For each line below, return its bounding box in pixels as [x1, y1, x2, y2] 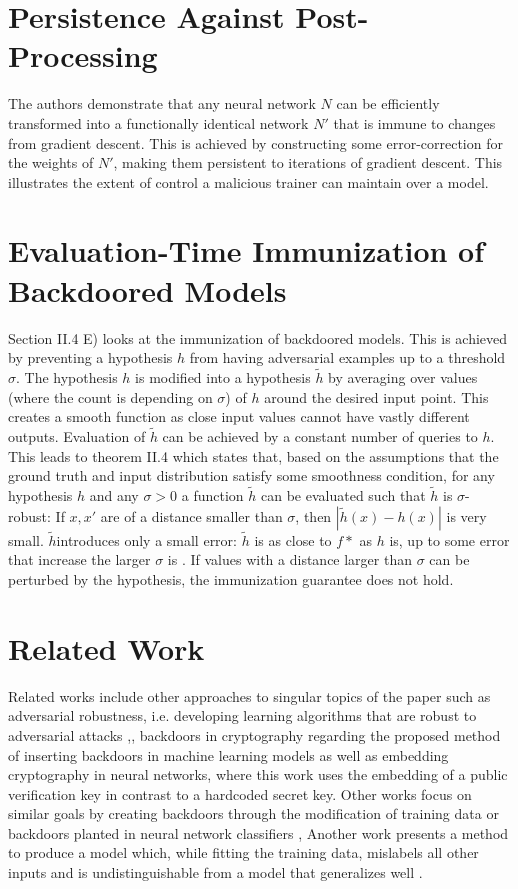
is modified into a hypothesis [135, 367, 311, 387]
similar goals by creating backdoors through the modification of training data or [8, 803, 499, 824]
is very [446, 505, 487, 526]
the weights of [8, 152, 94, 173]
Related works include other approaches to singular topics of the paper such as [8, 685, 491, 706]
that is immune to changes [333, 112, 496, 133]
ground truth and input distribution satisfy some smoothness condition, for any [8, 465, 495, 486]
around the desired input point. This [264, 386, 489, 407]
